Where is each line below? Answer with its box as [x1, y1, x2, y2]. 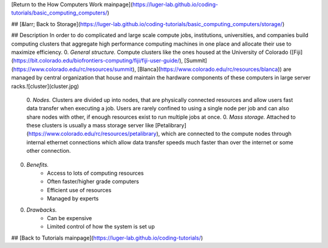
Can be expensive [47, 214, 92, 221]
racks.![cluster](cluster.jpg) [11, 82, 79, 90]
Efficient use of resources [47, 186, 112, 193]
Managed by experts [47, 195, 99, 203]
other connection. [26, 147, 71, 155]
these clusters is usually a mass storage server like [26, 122, 154, 129]
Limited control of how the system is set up [47, 223, 155, 230]
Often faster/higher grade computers [47, 178, 139, 185]
